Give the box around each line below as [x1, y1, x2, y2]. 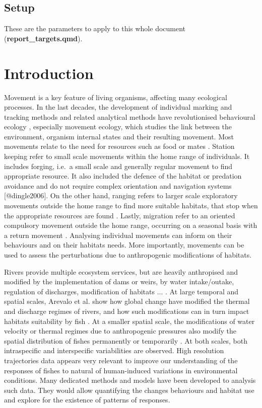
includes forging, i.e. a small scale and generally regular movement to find [4, 160, 233, 171]
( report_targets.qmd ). [4, 33, 83, 43]
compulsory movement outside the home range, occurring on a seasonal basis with [4, 220, 257, 230]
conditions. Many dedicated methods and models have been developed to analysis [4, 375, 256, 385]
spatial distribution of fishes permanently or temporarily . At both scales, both [4, 335, 247, 346]
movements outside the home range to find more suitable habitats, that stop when [4, 200, 258, 211]
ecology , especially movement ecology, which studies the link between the [4, 121, 232, 132]
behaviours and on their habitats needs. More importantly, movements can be [4, 239, 244, 250]
